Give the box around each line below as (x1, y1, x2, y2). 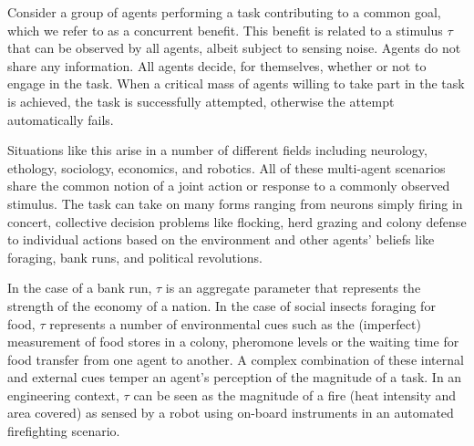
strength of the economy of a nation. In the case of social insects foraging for (7, 296, 436, 315)
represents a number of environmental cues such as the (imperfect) (49, 314, 421, 333)
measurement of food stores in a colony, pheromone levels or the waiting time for (7, 332, 459, 351)
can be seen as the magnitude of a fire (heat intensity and (133, 385, 457, 404)
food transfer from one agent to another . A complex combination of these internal (7, 349, 464, 368)
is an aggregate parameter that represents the (165, 278, 421, 297)
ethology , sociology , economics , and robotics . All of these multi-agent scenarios (7, 158, 446, 177)
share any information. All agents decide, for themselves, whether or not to (7, 56, 427, 75)
